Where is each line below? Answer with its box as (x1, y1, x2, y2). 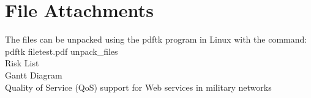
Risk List (5, 57, 39, 69)
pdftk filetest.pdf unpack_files (5, 44, 118, 57)
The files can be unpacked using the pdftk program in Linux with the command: (5, 33, 307, 46)
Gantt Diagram (5, 68, 62, 81)
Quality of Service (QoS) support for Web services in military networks (5, 80, 272, 93)
